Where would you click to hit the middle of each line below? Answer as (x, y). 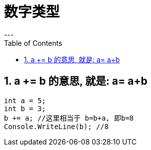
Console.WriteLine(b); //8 (56, 126)
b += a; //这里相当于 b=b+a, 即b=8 (69, 118)
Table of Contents (33, 43)
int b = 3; (25, 108)
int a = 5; (25, 100)
